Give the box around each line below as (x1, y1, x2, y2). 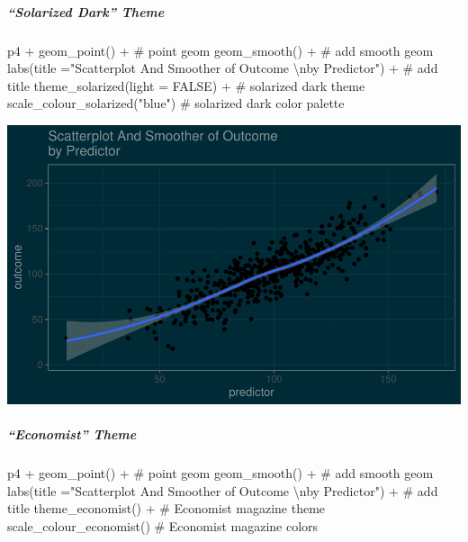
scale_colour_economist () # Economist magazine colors (7, 517, 319, 536)
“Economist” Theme (7, 425, 137, 444)
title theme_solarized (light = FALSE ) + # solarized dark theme (7, 76, 365, 95)
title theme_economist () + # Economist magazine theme (7, 499, 326, 518)
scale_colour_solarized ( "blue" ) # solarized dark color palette (7, 94, 345, 113)
